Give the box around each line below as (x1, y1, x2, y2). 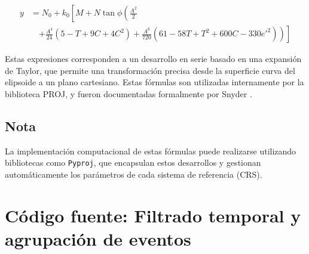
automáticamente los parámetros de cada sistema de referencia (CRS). (5, 168, 262, 180)
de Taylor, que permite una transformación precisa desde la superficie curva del (5, 64, 295, 76)
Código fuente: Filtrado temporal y (5, 203, 301, 227)
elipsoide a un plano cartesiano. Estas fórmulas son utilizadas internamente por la (5, 76, 304, 88)
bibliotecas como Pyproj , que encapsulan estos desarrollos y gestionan (5, 156, 261, 169)
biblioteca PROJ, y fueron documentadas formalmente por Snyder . (5, 87, 252, 100)
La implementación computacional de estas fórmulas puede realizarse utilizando (5, 144, 296, 157)
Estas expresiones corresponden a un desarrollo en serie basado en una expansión (5, 52, 302, 65)
